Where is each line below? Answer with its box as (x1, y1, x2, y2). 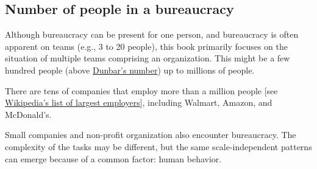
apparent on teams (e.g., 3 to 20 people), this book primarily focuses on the (5, 40, 288, 52)
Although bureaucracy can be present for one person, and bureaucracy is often (5, 28, 299, 41)
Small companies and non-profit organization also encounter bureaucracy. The (5, 128, 296, 141)
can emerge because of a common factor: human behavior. (5, 152, 222, 165)
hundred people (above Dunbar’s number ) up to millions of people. (5, 63, 255, 76)
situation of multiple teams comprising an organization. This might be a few (5, 52, 290, 64)
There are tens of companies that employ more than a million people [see (5, 84, 278, 97)
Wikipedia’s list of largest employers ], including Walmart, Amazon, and (5, 96, 272, 109)
